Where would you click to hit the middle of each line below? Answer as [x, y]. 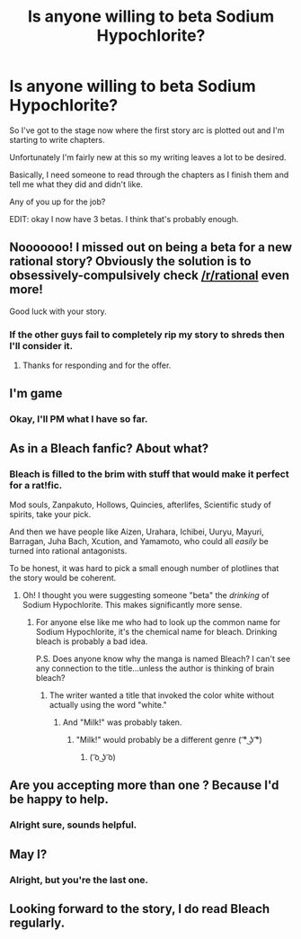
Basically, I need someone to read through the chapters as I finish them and [149, 174]
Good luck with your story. [58, 311]
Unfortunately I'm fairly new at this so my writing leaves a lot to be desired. [148, 157]
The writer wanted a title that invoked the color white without [162, 695]
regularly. [37, 923]
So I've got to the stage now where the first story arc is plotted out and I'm [147, 130]
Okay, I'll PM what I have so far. [79, 419]
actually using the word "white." [108, 705]
